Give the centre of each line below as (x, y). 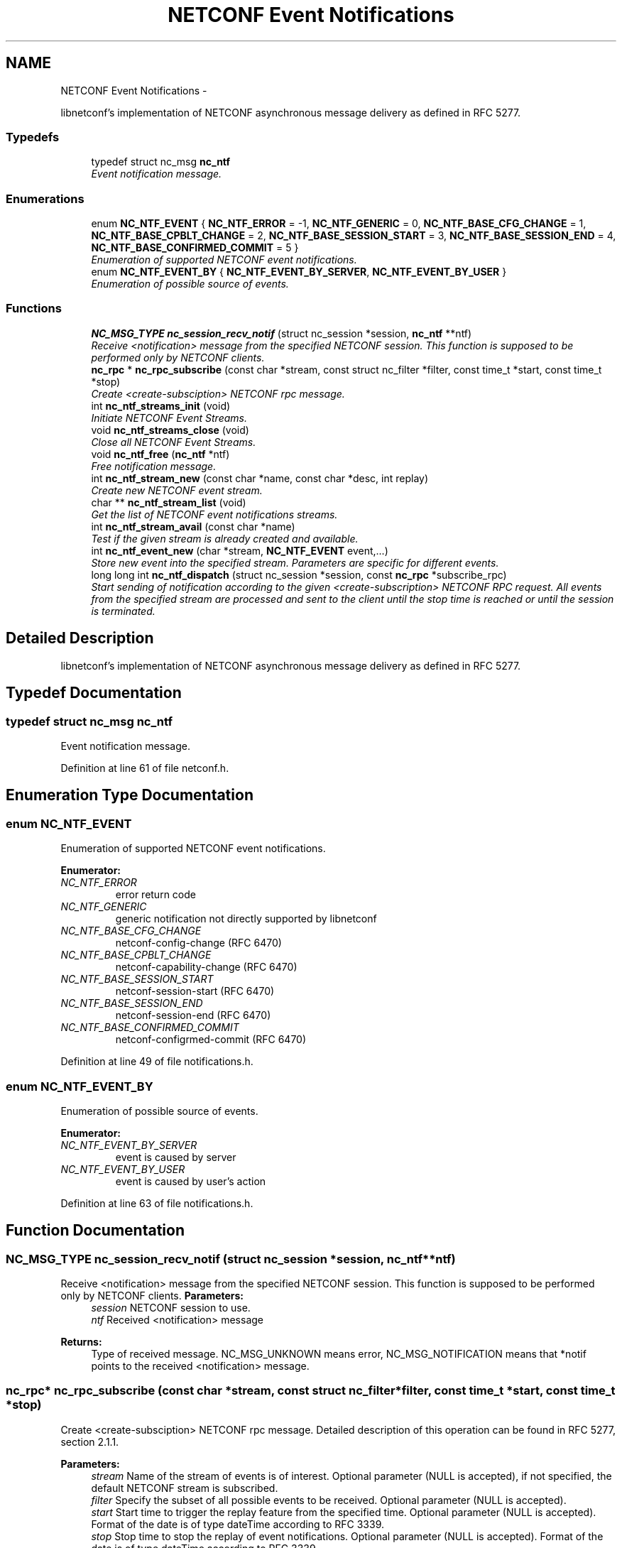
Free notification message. (154, 466)
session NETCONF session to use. (171, 1308)
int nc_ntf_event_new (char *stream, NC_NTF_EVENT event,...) (240, 550)
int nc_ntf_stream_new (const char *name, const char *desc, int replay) (260, 478)
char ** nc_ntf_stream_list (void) (169, 502)
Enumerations (45, 198)
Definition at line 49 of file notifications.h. (157, 1062)
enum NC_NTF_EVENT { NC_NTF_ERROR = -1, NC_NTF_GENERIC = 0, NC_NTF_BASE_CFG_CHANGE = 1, (339, 224)
